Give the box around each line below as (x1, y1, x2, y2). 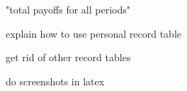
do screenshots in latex (6, 73, 105, 88)
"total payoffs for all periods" (6, 2, 130, 16)
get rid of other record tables (6, 50, 131, 65)
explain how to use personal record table (6, 26, 181, 41)
